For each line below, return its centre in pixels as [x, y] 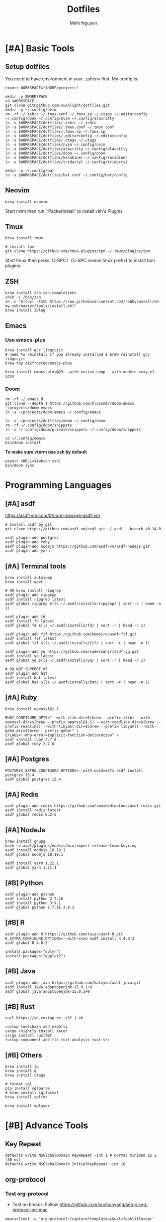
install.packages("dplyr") [33, 951]
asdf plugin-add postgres [32, 538]
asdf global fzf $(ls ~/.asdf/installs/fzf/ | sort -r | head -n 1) [78, 643]
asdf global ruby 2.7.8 [30, 744]
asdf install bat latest [31, 678]
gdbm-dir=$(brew [22, 731]
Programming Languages [58, 485]
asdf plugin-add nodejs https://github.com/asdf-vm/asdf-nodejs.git [78, 547]
